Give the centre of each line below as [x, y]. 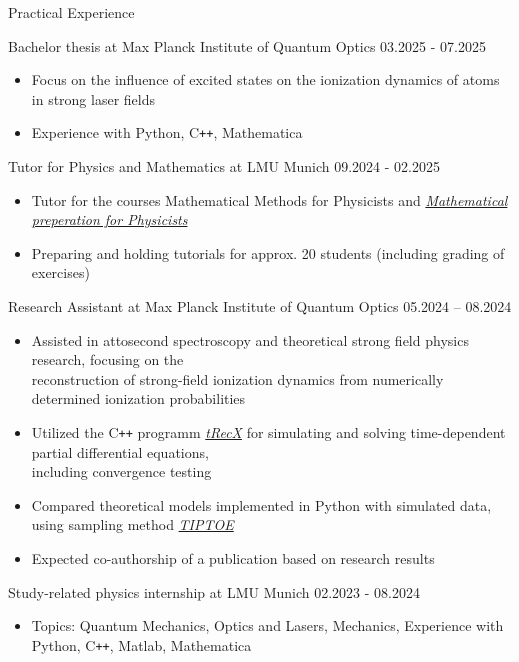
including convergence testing [121, 471]
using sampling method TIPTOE [132, 524]
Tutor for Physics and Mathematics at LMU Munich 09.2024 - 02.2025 [224, 166]
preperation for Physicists [109, 219]
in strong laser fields [93, 98]
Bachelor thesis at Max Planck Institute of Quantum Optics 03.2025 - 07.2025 [247, 45]
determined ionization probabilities [138, 398]
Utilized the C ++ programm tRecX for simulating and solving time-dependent [268, 431]
